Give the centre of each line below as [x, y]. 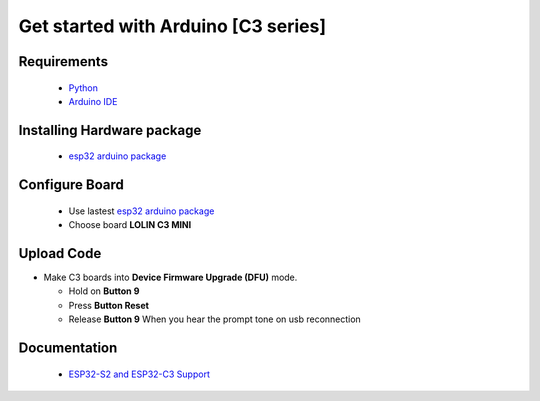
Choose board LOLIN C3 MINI [130, 225]
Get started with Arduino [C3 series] [172, 26]
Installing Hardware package [110, 130]
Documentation [68, 348]
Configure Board [71, 185]
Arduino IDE [93, 101]
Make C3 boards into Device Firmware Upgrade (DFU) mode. [170, 277]
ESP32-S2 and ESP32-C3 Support [139, 374]
